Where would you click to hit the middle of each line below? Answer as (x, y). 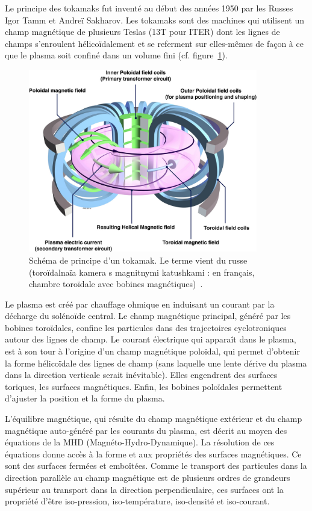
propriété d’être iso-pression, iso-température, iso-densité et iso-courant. (137, 501)
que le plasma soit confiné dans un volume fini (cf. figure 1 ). (116, 55)
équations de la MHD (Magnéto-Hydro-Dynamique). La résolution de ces (140, 442)
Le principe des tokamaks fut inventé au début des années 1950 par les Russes (149, 8)
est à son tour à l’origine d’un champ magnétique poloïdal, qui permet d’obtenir (152, 351)
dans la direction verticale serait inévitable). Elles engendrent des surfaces (141, 375)
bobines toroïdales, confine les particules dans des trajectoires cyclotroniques (146, 327)
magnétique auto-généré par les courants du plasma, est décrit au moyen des (146, 430)
